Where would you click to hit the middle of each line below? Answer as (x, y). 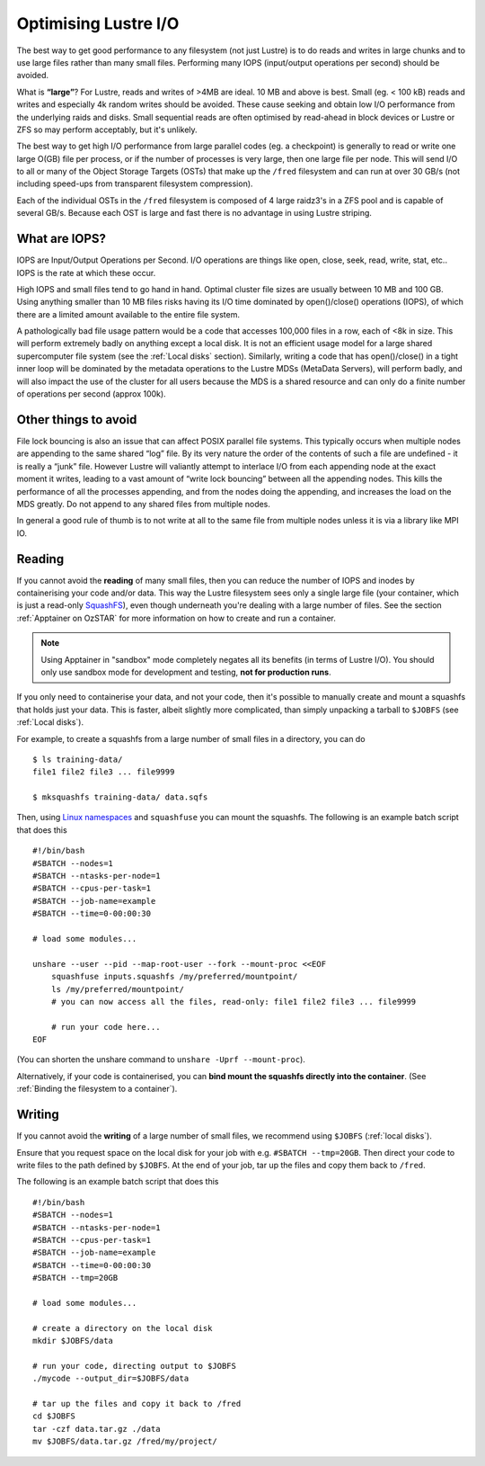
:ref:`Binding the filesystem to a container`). (97, 1089)
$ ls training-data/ (78, 759)
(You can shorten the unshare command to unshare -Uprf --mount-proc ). (161, 1059)
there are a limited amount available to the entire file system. (128, 314)
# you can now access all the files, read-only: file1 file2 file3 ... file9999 (234, 1001)
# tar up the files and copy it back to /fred (137, 1403)
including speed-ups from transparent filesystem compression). (135, 183)
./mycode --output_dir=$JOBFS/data (111, 1379)
